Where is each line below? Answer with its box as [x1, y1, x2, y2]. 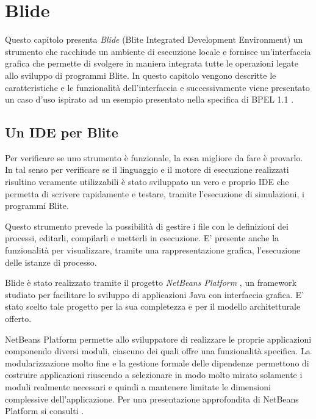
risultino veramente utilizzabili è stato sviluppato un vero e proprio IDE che [5, 175, 289, 188]
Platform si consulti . [5, 404, 84, 417]
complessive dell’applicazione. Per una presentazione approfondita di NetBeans [5, 392, 299, 405]
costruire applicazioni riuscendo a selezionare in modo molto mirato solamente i [5, 368, 303, 381]
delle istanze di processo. [5, 255, 97, 268]
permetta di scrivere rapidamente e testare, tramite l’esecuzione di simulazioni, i [5, 187, 304, 200]
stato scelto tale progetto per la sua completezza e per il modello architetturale [5, 300, 301, 313]
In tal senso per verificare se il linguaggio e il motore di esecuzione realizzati [5, 163, 289, 176]
